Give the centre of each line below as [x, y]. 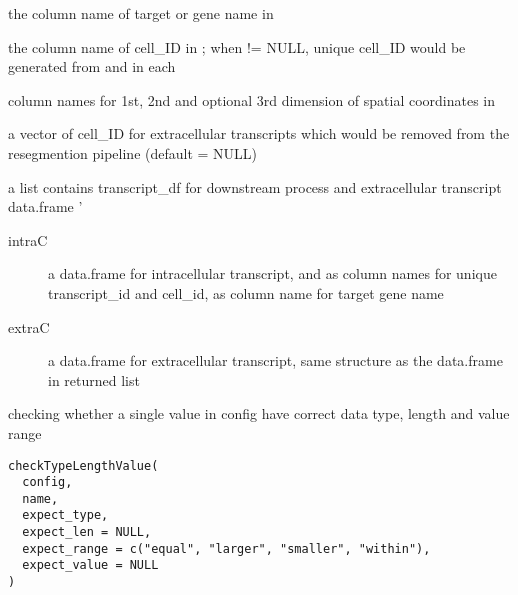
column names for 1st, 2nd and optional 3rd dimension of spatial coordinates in [252, 99]
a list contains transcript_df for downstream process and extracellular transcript [255, 186]
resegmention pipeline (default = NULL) [133, 152]
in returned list [94, 379]
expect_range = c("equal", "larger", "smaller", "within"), [226, 548]
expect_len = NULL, [87, 532]
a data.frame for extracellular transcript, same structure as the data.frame [275, 360]
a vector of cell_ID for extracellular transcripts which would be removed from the [259, 133]
